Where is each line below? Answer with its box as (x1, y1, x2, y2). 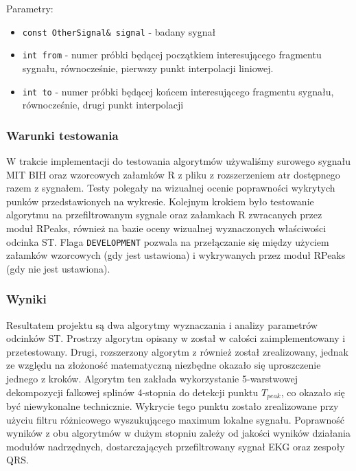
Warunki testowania (6, 126, 119, 143)
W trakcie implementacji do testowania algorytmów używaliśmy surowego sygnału (6, 153, 351, 168)
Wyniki (6, 290, 47, 308)
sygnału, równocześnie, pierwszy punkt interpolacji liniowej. (22, 60, 274, 75)
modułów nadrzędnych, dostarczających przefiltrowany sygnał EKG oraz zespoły (6, 439, 345, 453)
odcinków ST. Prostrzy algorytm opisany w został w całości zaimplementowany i (6, 331, 346, 345)
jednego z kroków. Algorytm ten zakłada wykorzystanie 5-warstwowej (6, 371, 298, 385)
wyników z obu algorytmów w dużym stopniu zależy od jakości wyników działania (6, 426, 351, 440)
